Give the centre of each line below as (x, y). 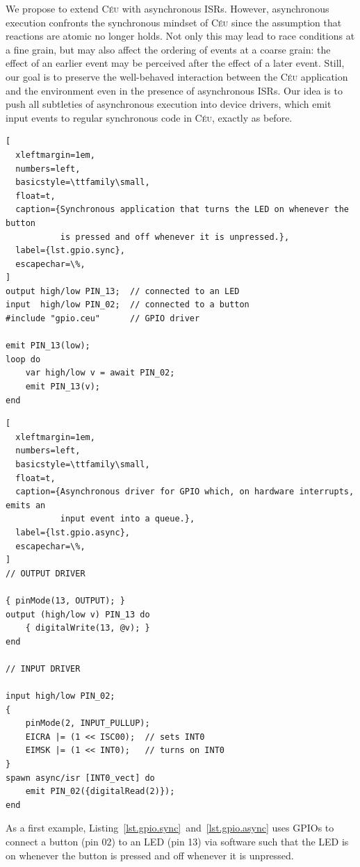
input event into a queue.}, (128, 519)
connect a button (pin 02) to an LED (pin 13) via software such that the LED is (177, 842)
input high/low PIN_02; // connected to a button (128, 305)
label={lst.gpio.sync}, (70, 251)
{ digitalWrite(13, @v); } (88, 628)
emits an (26, 505)
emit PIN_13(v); (63, 387)
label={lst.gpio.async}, (73, 532)
